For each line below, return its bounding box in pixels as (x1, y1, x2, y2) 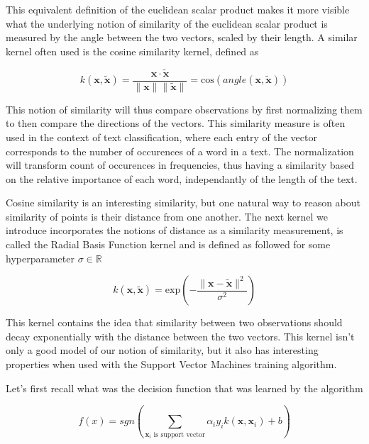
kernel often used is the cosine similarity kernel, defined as (6, 43, 259, 58)
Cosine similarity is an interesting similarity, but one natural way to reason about (6, 195, 361, 210)
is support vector (153, 431, 205, 438)
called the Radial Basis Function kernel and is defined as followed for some (6, 237, 331, 252)
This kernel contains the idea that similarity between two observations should (6, 315, 343, 330)
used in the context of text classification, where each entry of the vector (6, 129, 317, 144)
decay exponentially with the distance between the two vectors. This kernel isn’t (6, 328, 355, 343)
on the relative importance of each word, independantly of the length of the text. (6, 171, 358, 186)
